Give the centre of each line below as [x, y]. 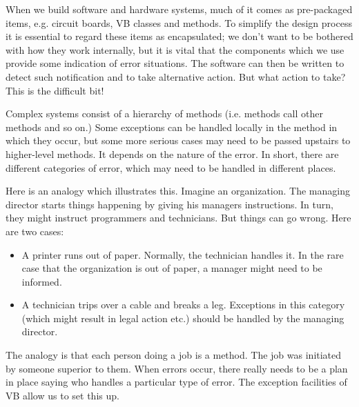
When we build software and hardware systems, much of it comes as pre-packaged [179, 9]
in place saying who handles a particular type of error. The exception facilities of [176, 382]
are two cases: [35, 231]
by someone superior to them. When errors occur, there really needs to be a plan [177, 368]
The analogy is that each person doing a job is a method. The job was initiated [174, 355]
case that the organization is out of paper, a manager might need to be [172, 268]
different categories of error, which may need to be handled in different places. [171, 167]
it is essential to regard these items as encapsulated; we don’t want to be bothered [179, 36]
